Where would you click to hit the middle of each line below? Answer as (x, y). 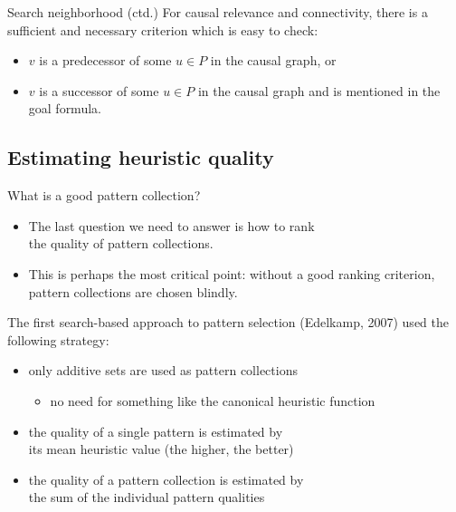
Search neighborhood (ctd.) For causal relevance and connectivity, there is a (218, 12)
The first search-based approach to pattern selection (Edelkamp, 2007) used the (228, 322)
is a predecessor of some (105, 60)
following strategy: (58, 339)
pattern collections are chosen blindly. (133, 291)
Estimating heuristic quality (141, 157)
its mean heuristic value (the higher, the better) (161, 449)
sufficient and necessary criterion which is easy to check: (163, 29)
